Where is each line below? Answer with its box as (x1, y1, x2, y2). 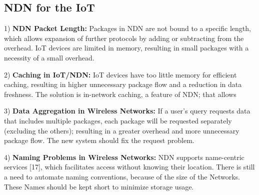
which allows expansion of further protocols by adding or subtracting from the (4, 32, 244, 43)
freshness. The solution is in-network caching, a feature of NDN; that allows (4, 88, 236, 99)
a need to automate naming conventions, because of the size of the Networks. (4, 171, 240, 181)
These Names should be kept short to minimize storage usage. (4, 181, 194, 191)
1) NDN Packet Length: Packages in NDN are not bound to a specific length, (4, 23, 251, 33)
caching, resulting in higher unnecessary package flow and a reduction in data (4, 79, 242, 89)
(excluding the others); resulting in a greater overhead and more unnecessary (4, 125, 239, 135)
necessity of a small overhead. (4, 52, 94, 62)
